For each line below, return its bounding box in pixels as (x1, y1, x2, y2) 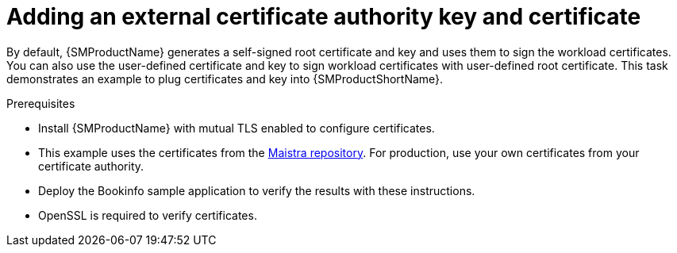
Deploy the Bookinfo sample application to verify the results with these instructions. (38, 183, 475, 197)
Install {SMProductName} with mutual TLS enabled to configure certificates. (38, 121, 435, 135)
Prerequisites (6, 96, 75, 110)
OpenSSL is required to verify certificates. (38, 208, 257, 222)
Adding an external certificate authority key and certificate (6, 3, 641, 30)
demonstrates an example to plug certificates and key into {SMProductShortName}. (6, 71, 444, 86)
